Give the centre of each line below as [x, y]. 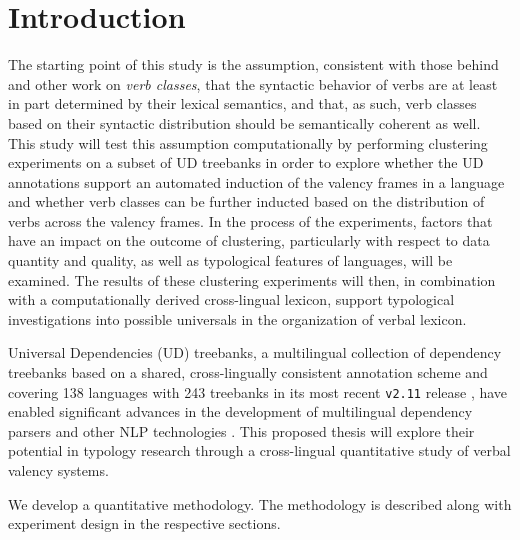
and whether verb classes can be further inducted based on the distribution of [246, 201]
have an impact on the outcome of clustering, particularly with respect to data [249, 240]
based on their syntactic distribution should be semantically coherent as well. [244, 122]
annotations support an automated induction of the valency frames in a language [256, 181]
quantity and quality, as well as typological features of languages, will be [230, 260]
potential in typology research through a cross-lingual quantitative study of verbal [259, 450]
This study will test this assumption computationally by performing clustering [248, 142]
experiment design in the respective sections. [144, 523]
